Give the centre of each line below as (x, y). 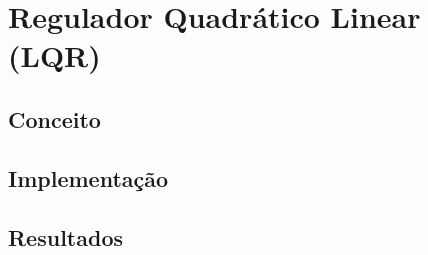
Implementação (88, 177)
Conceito (54, 118)
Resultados (65, 236)
